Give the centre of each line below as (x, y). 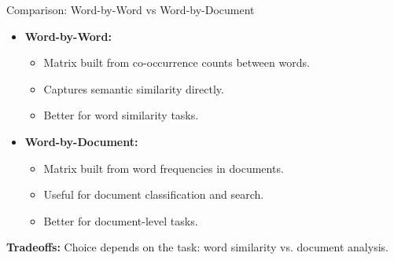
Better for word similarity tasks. (121, 115)
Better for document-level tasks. (121, 220)
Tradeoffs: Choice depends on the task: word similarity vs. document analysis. (197, 247)
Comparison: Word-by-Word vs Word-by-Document (131, 9)
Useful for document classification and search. (154, 194)
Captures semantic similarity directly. (134, 88)
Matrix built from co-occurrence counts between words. (177, 62)
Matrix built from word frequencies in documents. (164, 168)
